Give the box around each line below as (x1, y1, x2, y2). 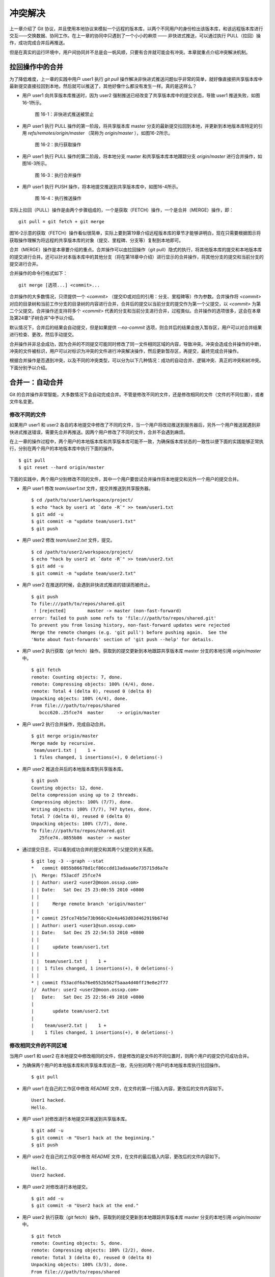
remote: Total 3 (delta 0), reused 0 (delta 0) (31, 1255, 152, 1260)
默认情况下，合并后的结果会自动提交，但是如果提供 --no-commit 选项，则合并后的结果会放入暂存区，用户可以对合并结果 (9, 324, 262, 330)
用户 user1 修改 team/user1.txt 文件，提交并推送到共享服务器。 (22, 485, 153, 491)
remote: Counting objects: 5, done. (31, 1240, 123, 1246)
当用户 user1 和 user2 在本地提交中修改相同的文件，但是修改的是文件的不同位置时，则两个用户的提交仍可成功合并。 (9, 1053, 252, 1059)
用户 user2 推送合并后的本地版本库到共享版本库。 (22, 766, 126, 772)
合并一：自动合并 (9, 378, 63, 387)
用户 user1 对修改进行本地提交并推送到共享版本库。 (22, 1116, 130, 1122)
